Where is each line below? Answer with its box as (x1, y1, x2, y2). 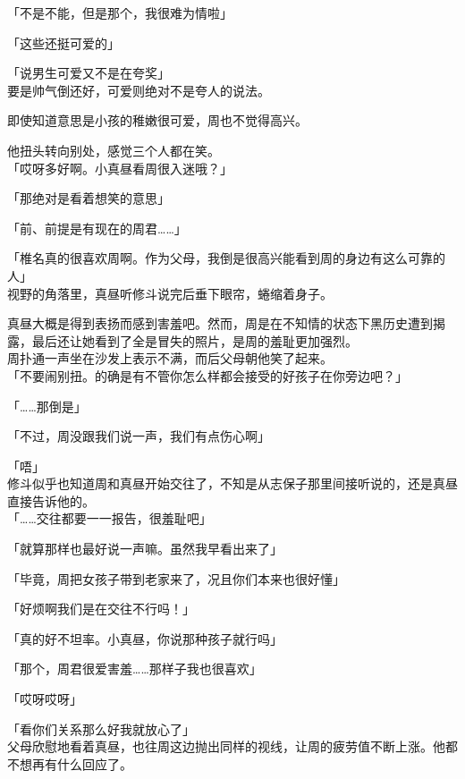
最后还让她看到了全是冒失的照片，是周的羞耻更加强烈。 (31, 331, 358, 350)
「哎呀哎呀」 (7, 690, 82, 708)
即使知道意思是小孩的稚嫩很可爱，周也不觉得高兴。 (7, 111, 308, 130)
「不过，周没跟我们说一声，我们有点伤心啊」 (7, 427, 270, 445)
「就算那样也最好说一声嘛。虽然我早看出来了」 (7, 539, 283, 558)
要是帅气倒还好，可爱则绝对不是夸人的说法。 (7, 80, 270, 99)
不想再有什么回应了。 (7, 754, 132, 773)
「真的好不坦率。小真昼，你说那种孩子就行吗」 (7, 629, 283, 648)
